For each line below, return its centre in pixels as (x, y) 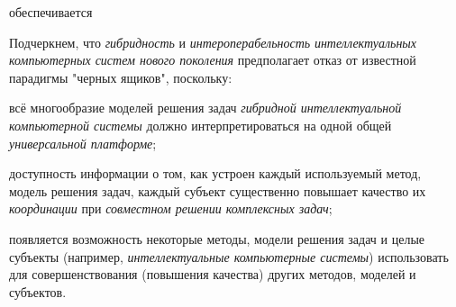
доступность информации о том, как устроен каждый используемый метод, (215, 173)
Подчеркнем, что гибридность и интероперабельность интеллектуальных (213, 42)
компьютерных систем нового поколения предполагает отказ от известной (213, 60)
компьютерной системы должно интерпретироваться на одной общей (201, 125)
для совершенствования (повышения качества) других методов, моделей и (213, 274)
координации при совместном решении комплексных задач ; (171, 208)
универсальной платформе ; (83, 143)
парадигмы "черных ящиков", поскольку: (121, 77)
